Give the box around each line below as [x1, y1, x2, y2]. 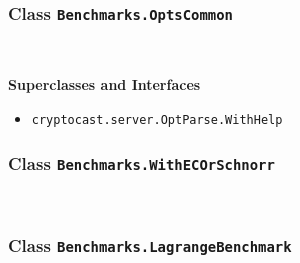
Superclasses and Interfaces [8, 74, 201, 95]
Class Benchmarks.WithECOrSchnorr [8, 150, 275, 175]
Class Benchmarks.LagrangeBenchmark [8, 232, 292, 257]
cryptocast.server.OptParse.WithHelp [31, 112, 283, 127]
